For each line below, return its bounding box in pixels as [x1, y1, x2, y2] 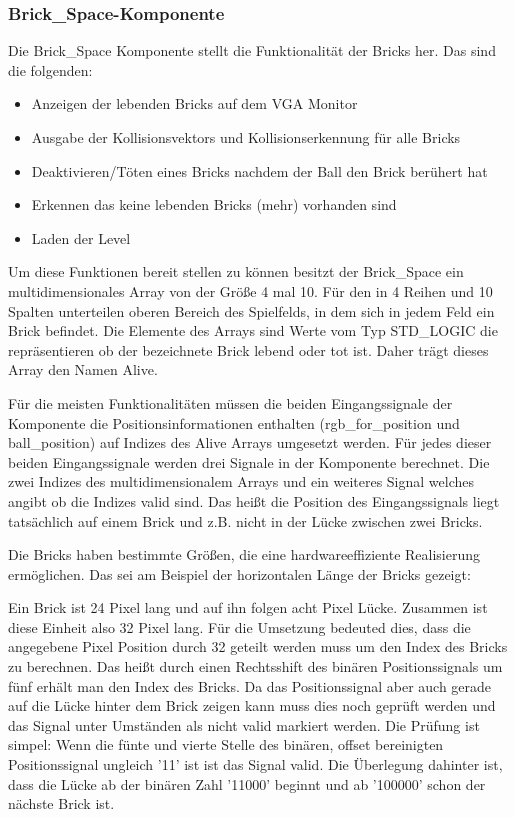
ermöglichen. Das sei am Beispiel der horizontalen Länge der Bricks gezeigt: [8, 563, 471, 584]
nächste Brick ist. [8, 793, 115, 814]
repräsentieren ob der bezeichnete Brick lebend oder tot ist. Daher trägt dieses [8, 339, 489, 360]
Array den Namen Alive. [8, 359, 158, 380]
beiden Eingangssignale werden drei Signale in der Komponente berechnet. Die [8, 451, 490, 472]
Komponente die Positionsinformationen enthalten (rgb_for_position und [8, 412, 460, 433]
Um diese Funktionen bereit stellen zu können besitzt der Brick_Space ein [8, 261, 464, 282]
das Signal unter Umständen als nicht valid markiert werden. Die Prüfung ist [8, 714, 480, 735]
